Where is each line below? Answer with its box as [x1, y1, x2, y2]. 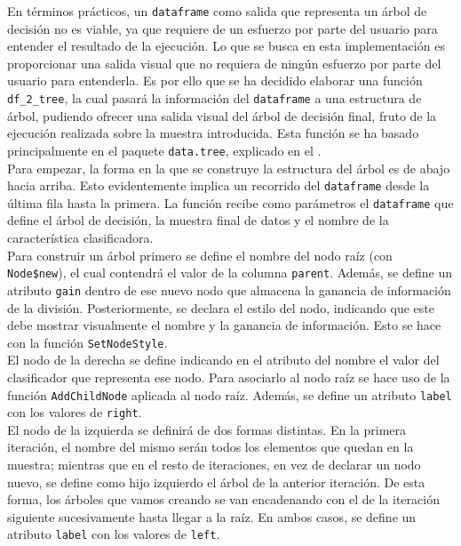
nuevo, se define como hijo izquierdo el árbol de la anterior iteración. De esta [7, 472, 425, 491]
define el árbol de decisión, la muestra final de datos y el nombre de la [7, 211, 389, 229]
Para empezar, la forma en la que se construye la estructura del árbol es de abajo [7, 158, 450, 177]
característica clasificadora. [7, 229, 154, 247]
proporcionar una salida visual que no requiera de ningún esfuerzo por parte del [7, 53, 441, 72]
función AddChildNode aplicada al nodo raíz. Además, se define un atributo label [7, 385, 452, 404]
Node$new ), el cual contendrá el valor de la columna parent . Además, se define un [7, 263, 452, 282]
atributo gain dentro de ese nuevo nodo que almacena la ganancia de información [7, 280, 451, 299]
